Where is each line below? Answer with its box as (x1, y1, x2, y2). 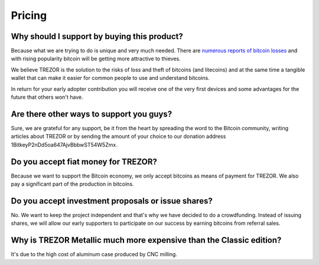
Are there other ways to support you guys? (11, 109, 172, 119)
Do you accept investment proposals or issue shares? (11, 196, 213, 206)
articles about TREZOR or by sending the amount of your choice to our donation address (11, 133, 226, 140)
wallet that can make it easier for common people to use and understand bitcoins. (11, 75, 210, 82)
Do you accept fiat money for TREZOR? (11, 157, 158, 167)
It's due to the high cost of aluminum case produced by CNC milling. (11, 251, 177, 258)
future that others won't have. (11, 93, 84, 101)
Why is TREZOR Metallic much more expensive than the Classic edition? (11, 235, 282, 245)
